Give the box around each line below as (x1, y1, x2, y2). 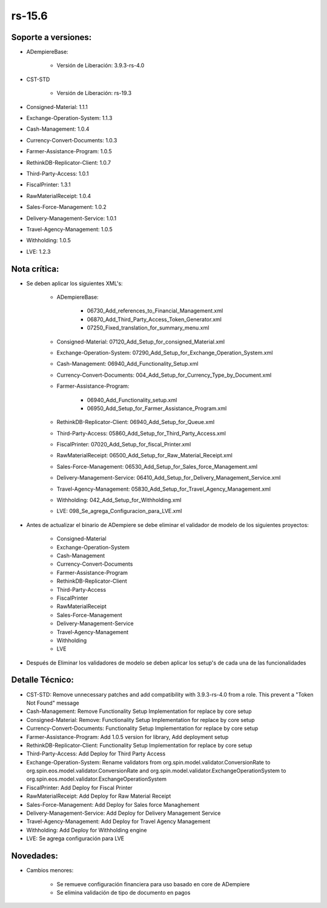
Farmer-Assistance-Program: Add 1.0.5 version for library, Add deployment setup (26, 733, 229, 740)
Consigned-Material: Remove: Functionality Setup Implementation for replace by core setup (26, 716, 255, 723)
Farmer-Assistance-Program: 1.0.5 (26, 148, 112, 155)
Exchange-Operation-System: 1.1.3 (26, 114, 113, 122)
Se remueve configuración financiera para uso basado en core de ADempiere (56, 880, 250, 887)
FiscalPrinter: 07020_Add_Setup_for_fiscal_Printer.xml (56, 441, 191, 448)
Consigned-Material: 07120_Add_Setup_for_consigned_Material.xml (56, 338, 225, 345)
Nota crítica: (11, 263, 59, 274)
